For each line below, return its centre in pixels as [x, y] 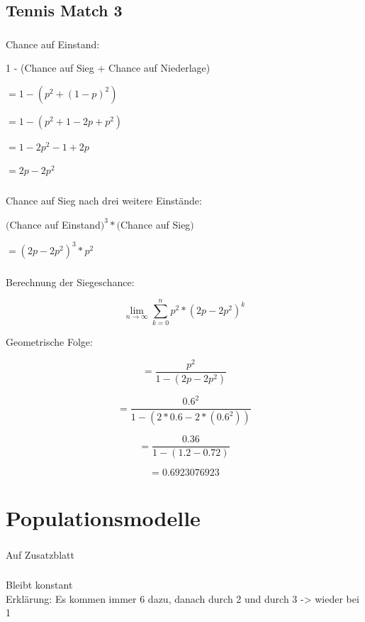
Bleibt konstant [39, 585]
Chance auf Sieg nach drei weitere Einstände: [104, 200]
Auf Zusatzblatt [40, 554]
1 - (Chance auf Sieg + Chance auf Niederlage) [108, 68]
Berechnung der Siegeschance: [70, 282]
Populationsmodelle [103, 517]
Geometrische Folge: [49, 342]
